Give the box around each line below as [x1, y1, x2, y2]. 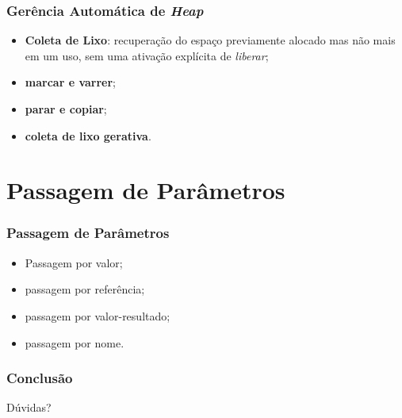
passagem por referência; [25, 281, 145, 297]
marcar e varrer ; [25, 74, 117, 90]
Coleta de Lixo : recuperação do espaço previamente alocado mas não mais [25, 32, 396, 48]
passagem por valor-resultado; [25, 307, 170, 324]
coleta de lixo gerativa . [25, 127, 151, 144]
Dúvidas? [6, 399, 52, 416]
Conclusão [6, 368, 73, 388]
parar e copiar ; [25, 101, 107, 117]
